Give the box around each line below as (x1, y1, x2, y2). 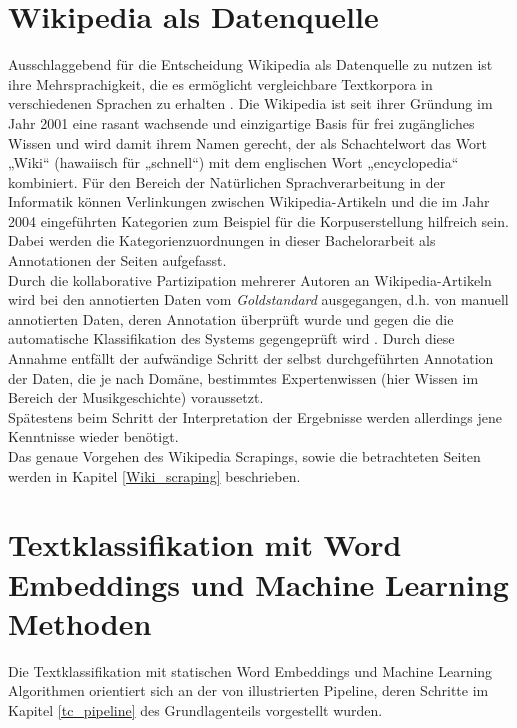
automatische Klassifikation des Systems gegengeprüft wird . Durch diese (8, 328, 455, 349)
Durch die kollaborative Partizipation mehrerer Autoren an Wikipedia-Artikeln (8, 269, 492, 290)
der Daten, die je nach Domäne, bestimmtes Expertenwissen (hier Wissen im (8, 367, 479, 388)
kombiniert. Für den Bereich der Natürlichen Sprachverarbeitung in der (8, 171, 446, 192)
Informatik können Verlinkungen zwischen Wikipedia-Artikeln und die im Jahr (8, 191, 490, 212)
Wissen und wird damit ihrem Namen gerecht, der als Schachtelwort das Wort (8, 132, 487, 153)
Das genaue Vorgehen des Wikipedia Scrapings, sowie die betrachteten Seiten (8, 446, 481, 466)
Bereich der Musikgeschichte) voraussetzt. (8, 387, 264, 408)
